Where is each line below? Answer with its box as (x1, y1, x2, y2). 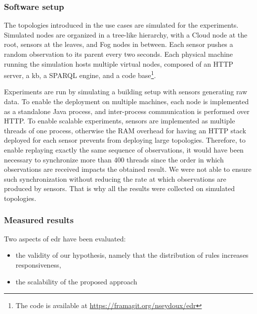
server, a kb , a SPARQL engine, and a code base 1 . (4, 69, 156, 80)
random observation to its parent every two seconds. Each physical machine (4, 49, 233, 59)
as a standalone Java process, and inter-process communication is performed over (4, 106, 250, 116)
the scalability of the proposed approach (15, 276, 137, 286)
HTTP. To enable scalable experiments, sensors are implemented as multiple (4, 116, 235, 126)
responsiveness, (15, 259, 61, 270)
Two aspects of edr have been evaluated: (4, 233, 126, 243)
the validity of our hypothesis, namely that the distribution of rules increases (15, 250, 249, 260)
